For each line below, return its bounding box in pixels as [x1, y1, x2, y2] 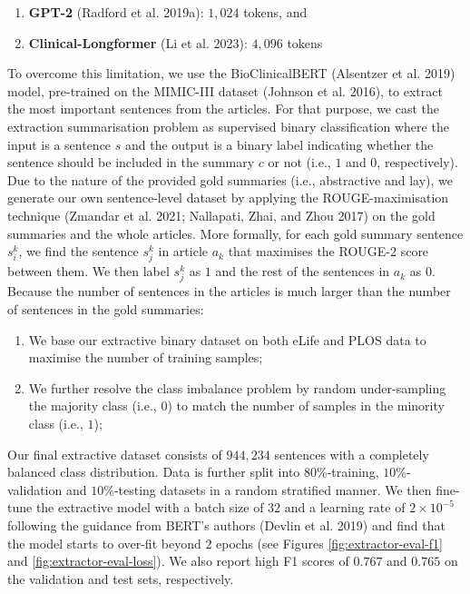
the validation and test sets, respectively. [7, 569, 234, 588]
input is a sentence [7, 134, 112, 153]
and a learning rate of [284, 498, 406, 517]
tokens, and [243, 3, 308, 21]
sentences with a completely [274, 444, 429, 463]
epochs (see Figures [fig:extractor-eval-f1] [216, 533, 443, 552]
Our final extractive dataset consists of [7, 444, 222, 463]
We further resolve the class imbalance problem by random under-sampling [28, 378, 446, 397]
